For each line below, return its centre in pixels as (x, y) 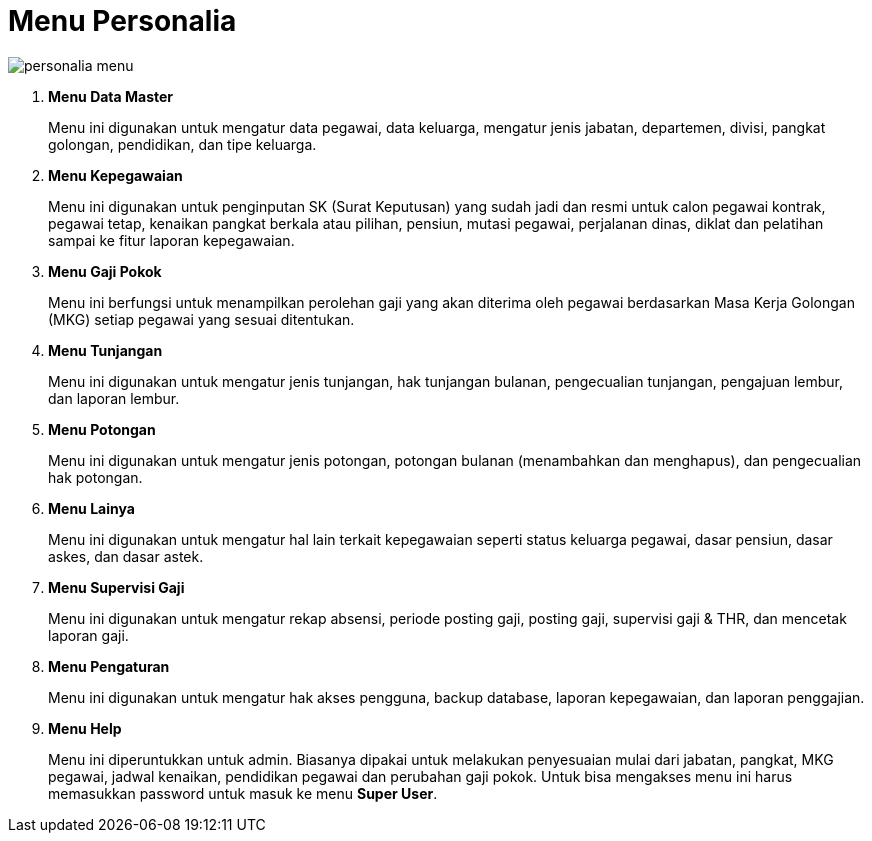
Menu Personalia (122, 21)
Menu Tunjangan (105, 350)
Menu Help (85, 728)
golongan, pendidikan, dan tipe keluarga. (182, 144)
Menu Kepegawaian (115, 175)
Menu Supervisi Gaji (116, 587)
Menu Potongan (102, 429)
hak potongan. (95, 477)
